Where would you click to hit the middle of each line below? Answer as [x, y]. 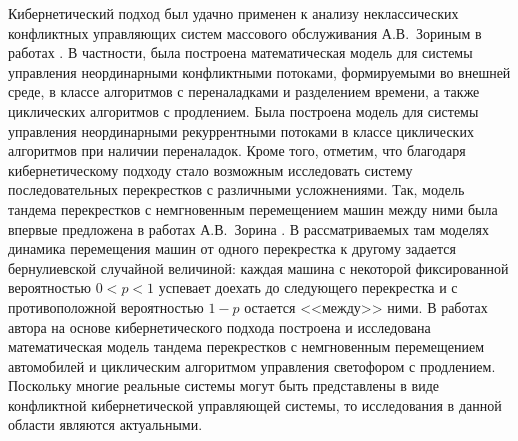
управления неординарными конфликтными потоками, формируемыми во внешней [259, 71]
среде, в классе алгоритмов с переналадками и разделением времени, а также [244, 91]
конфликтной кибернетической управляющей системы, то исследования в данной [255, 404]
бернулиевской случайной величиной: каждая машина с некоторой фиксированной [258, 267]
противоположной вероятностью [106, 306]
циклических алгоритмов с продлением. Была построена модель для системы [243, 110]
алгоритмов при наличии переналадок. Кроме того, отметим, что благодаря [237, 150]
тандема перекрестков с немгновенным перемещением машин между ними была [253, 208]
